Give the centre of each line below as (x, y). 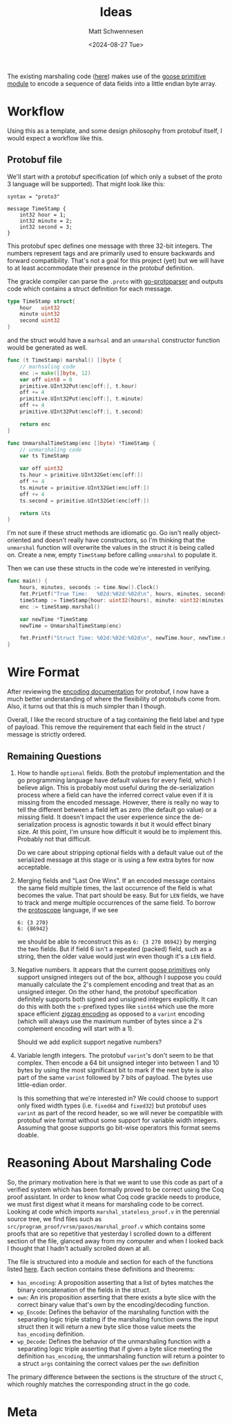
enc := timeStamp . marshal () (60, 606)
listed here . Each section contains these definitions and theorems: (101, 1269)
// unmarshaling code (50, 450)
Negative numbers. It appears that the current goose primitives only (114, 969)
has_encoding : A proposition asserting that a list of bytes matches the (115, 1282)
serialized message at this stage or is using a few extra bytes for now (116, 860)
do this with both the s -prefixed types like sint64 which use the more (115, 1006)
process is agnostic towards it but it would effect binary (132, 824)
